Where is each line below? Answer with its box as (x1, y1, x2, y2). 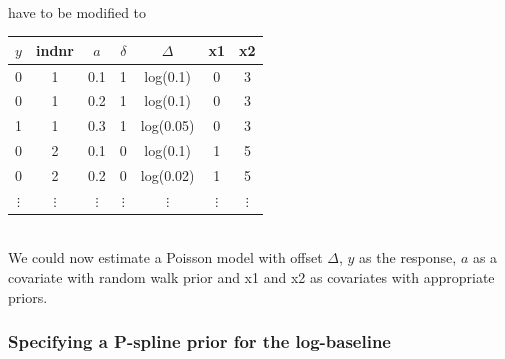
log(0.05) (140, 115, 195, 136)
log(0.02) (140, 164, 195, 185)
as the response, (359, 247, 457, 268)
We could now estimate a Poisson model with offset (8, 247, 323, 268)
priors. (8, 286, 48, 307)
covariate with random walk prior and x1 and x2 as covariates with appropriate (8, 267, 495, 288)
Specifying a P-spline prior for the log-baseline (8, 329, 391, 354)
